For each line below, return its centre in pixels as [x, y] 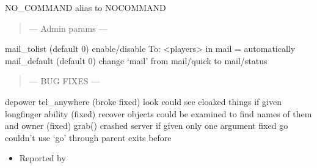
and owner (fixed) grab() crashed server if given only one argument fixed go [147, 126]
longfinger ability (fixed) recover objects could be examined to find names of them [158, 113]
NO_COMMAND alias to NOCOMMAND [86, 7]
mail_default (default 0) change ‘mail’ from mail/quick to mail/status [136, 60]
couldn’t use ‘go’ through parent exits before [88, 137]
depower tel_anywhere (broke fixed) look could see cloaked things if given [143, 101]
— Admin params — [68, 28]
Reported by [42, 158]
